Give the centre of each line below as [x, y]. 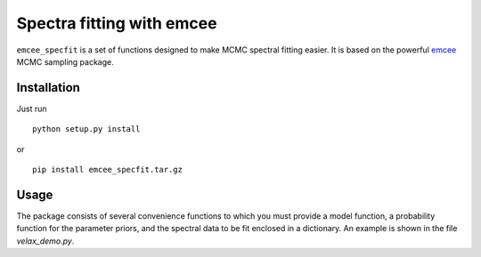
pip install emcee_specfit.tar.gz [107, 170]
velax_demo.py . [45, 241]
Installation [48, 88]
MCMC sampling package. [65, 61]
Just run [32, 108]
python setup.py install [86, 129]
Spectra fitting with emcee [117, 23]
